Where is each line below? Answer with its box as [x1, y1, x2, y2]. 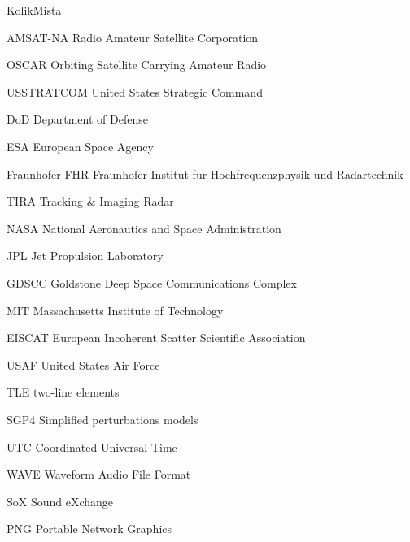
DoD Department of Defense [7, 111, 148, 128]
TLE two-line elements [7, 384, 120, 401]
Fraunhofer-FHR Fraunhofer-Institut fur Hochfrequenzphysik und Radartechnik [7, 165, 403, 182]
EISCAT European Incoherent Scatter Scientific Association [7, 329, 306, 346]
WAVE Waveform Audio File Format [7, 466, 191, 483]
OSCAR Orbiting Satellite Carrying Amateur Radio [7, 56, 267, 73]
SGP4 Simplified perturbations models [7, 410, 198, 427]
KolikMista [7, 2, 62, 18]
